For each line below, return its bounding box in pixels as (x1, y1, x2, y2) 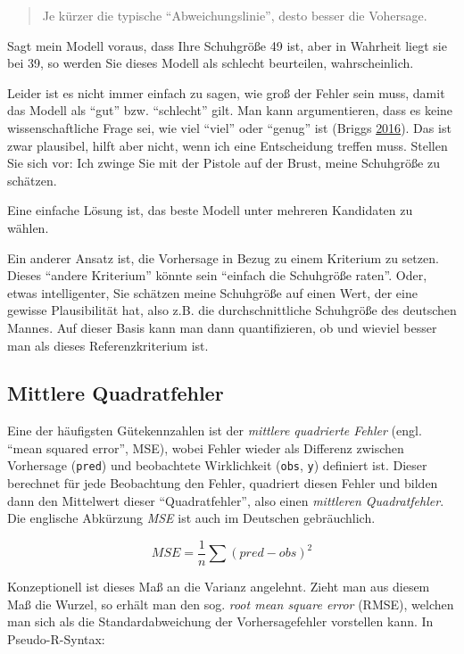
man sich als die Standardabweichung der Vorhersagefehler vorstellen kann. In (7, 612, 434, 631)
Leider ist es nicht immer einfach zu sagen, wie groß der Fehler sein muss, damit (7, 83, 445, 102)
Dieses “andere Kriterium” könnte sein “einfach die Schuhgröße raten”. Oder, (7, 266, 427, 285)
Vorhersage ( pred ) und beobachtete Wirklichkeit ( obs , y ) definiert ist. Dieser (7, 456, 427, 475)
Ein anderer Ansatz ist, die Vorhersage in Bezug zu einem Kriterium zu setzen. (7, 248, 439, 267)
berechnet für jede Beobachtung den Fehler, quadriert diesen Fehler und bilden (7, 474, 438, 493)
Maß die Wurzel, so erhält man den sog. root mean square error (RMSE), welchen (7, 594, 454, 613)
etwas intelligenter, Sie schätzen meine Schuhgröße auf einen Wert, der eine (7, 283, 418, 302)
